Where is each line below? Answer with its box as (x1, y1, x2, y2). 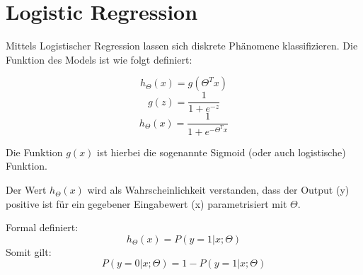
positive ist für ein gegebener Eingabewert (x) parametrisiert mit (6, 196, 287, 211)
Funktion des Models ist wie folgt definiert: (6, 52, 192, 66)
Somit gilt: (6, 244, 52, 259)
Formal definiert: (6, 220, 79, 235)
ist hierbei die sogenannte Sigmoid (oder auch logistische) (97, 144, 346, 159)
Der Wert (6, 182, 47, 197)
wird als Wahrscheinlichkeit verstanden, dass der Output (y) (87, 182, 350, 197)
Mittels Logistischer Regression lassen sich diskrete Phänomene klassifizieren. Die (6, 38, 358, 53)
